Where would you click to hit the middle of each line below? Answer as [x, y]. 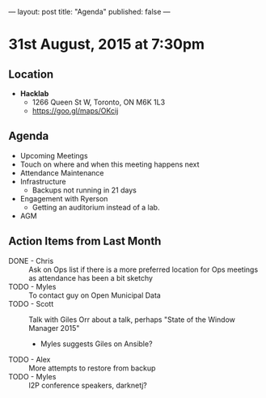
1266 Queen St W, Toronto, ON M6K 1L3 [99, 102]
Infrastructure [43, 181]
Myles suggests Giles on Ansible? [96, 344]
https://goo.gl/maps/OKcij [75, 111]
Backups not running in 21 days [84, 190]
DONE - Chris [31, 260]
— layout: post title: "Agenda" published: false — [90, 12]
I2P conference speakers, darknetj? [88, 385]
